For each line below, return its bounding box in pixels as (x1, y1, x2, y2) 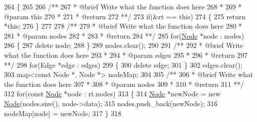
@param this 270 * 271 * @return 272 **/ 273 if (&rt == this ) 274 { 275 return (4, 11, 246, 21)
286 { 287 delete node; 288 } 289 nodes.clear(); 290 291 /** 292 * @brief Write (4, 40, 243, 50)
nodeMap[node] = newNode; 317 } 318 (4, 108, 121, 118)
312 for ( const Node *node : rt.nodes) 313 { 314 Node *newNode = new (4, 88, 221, 99)
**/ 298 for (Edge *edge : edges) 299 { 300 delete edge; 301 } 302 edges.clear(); (4, 59, 243, 70)
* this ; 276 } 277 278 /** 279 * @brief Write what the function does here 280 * (4, 21, 242, 31)
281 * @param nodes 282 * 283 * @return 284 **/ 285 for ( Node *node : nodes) (4, 30, 244, 41)
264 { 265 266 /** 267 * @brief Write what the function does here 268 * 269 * (4, 1, 242, 11)
